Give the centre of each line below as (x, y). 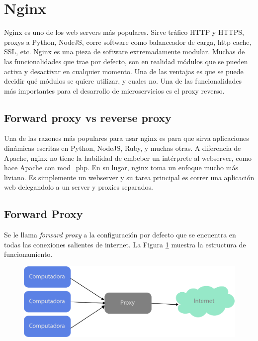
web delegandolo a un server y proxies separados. (79, 187)
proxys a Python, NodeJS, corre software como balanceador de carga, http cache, (128, 42)
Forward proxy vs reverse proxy (88, 117)
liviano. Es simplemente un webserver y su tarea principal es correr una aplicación (129, 177)
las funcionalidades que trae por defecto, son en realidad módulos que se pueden (126, 61)
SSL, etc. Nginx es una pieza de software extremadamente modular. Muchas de (125, 52)
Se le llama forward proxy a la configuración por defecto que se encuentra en (120, 235)
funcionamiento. (28, 254)
